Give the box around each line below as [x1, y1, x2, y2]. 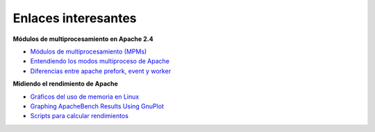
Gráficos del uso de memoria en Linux [30, 92, 140, 101]
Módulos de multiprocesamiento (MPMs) [30, 47, 147, 56]
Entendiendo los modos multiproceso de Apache [30, 57, 170, 65]
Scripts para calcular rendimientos [30, 112, 128, 120]
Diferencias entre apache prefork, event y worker [30, 67, 172, 75]
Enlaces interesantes [12, 10, 137, 26]
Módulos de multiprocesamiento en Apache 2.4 [12, 35, 153, 43]
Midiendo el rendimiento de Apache [12, 80, 118, 88]
